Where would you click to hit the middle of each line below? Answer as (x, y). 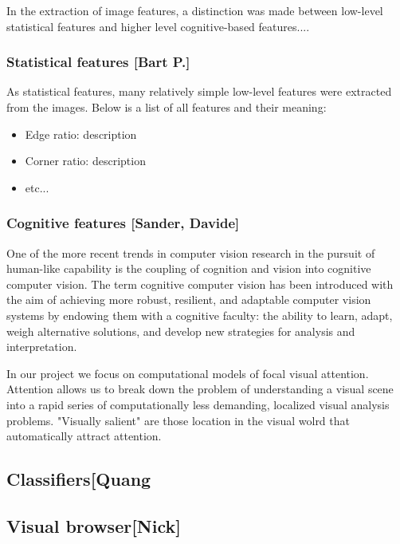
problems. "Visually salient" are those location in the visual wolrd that (178, 420)
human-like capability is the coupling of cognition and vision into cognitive (189, 268)
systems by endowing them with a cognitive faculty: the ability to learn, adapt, (200, 315)
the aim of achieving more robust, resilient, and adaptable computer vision (189, 300)
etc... (37, 187)
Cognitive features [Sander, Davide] (123, 223)
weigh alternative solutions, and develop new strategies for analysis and (181, 331)
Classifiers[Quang (79, 479)
